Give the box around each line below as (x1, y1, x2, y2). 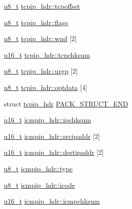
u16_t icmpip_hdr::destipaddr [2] (4, 147, 104, 157)
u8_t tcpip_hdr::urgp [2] (4, 66, 78, 76)
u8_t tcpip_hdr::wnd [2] (4, 33, 77, 44)
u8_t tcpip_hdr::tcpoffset (4, 1, 80, 11)
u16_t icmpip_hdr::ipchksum (4, 115, 92, 125)
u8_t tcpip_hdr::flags (4, 17, 68, 27)
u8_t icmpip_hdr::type (4, 163, 73, 173)
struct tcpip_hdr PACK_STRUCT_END (4, 98, 128, 108)
